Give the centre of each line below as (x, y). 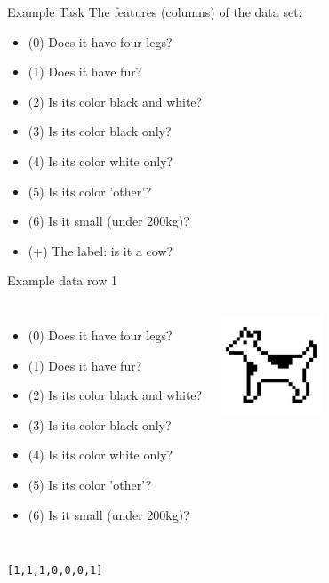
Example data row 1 (62, 280)
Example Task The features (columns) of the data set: (155, 12)
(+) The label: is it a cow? (100, 250)
